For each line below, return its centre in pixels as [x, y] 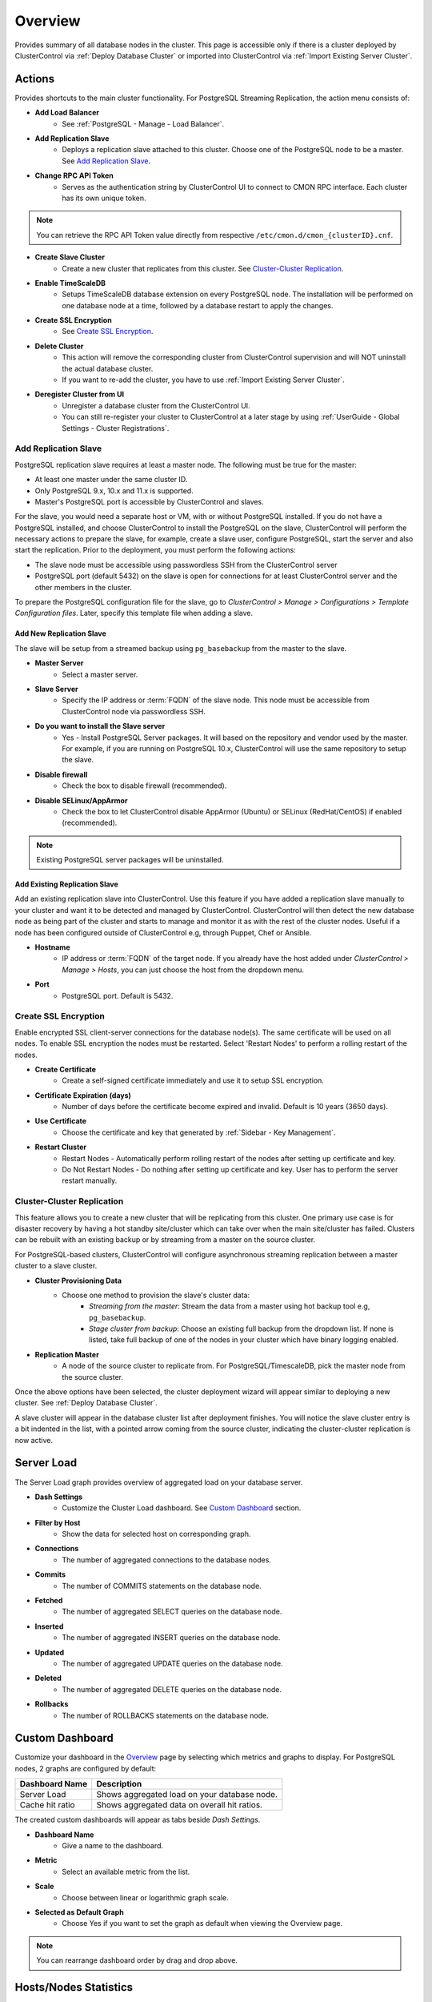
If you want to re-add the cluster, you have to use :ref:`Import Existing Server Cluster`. [203, 380]
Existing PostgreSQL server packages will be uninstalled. [130, 860]
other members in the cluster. [83, 587]
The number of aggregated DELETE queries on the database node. [172, 1689]
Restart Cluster [61, 1147]
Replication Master [67, 1354]
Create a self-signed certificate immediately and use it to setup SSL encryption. [193, 1080]
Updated [50, 1652]
